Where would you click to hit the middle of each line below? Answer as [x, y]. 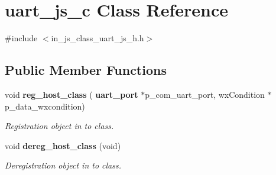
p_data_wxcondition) [45, 106]
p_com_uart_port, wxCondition [205, 94]
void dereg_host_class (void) [63, 145]
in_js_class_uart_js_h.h [98, 38]
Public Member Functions [86, 70]
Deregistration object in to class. [63, 165]
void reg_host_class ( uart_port [72, 94]
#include [21, 38]
